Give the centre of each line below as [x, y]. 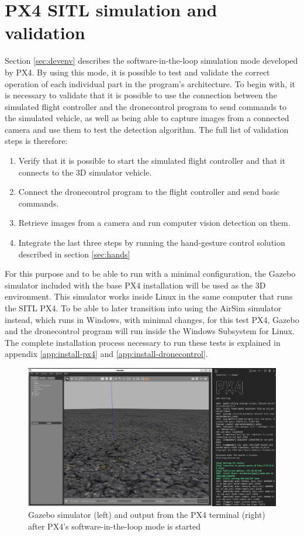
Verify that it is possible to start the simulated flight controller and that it [152, 161]
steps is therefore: [36, 141]
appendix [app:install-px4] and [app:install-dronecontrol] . [106, 354]
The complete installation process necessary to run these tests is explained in [143, 342]
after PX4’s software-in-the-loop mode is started [114, 526]
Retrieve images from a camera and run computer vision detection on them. [154, 223]
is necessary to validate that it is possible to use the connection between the [141, 95]
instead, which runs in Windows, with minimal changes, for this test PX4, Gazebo [152, 319]
